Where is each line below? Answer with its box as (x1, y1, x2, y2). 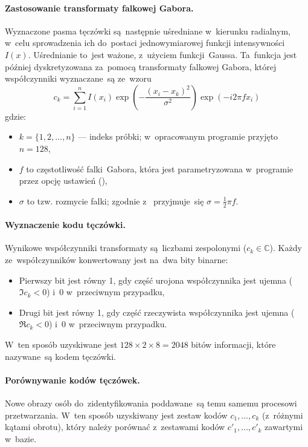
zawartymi (265, 420, 303, 433)
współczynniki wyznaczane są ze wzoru (5, 72, 152, 85)
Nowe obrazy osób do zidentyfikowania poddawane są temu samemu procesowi (5, 396, 297, 409)
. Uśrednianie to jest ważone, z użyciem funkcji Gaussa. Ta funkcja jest (28, 48, 297, 60)
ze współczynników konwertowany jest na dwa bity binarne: (5, 253, 228, 266)
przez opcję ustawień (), (19, 174, 107, 187)
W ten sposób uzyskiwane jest (5, 338, 118, 350)
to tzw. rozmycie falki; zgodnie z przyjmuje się (27, 194, 204, 207)
